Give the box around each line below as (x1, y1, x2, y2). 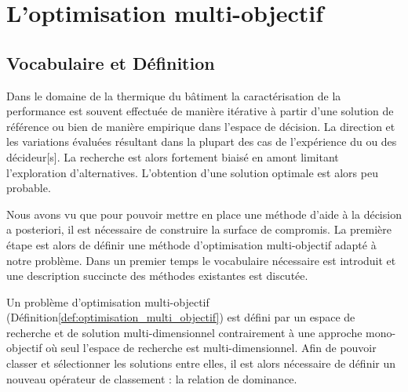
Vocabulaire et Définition (6, 50, 215, 74)
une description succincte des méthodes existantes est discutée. (6, 267, 308, 284)
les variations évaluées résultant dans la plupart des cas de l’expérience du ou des (6, 133, 397, 150)
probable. (6, 180, 51, 196)
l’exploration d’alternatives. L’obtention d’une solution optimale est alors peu (6, 164, 378, 180)
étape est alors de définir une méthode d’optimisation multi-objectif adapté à (6, 236, 377, 252)
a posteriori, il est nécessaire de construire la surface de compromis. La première (6, 221, 392, 238)
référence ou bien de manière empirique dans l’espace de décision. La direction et (6, 118, 395, 134)
